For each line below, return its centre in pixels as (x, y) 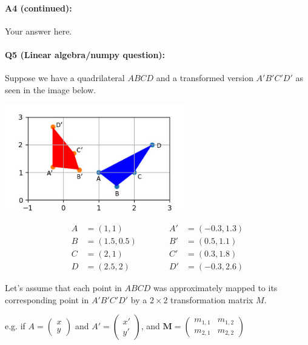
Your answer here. (38, 31)
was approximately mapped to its (215, 288)
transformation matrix (212, 299)
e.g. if (15, 326)
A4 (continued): (38, 8)
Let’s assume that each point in (63, 288)
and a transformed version (205, 78)
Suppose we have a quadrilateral (65, 78)
